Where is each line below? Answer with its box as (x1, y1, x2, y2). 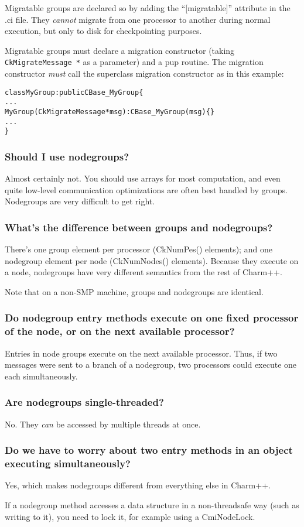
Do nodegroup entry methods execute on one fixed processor (5, 310, 299, 325)
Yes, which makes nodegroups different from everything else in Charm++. (5, 479, 271, 491)
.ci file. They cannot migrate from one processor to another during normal (5, 13, 271, 25)
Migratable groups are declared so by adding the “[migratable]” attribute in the (5, 2, 291, 13)
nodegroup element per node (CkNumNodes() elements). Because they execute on (5, 254, 299, 266)
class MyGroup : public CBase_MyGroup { (5, 88, 144, 97)
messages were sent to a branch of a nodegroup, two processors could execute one (5, 358, 297, 371)
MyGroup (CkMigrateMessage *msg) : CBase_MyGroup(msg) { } (5, 107, 214, 116)
